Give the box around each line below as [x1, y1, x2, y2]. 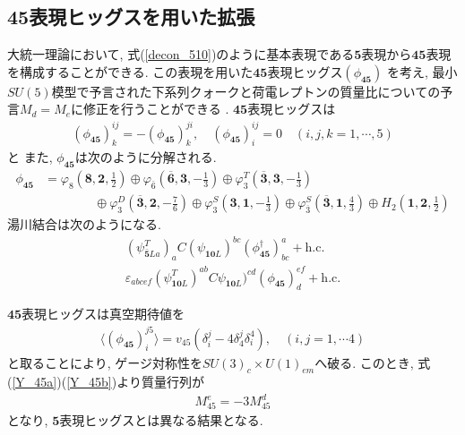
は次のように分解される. [74, 148, 217, 166]
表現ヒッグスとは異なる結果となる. [59, 411, 263, 430]
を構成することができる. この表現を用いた [7, 62, 254, 81]
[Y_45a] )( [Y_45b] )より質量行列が [12, 372, 204, 391]
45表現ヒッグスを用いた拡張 [7, 3, 255, 30]
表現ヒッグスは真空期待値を [22, 304, 185, 323]
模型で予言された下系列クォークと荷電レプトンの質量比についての [51, 81, 441, 100]
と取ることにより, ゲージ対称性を [7, 353, 202, 371]
